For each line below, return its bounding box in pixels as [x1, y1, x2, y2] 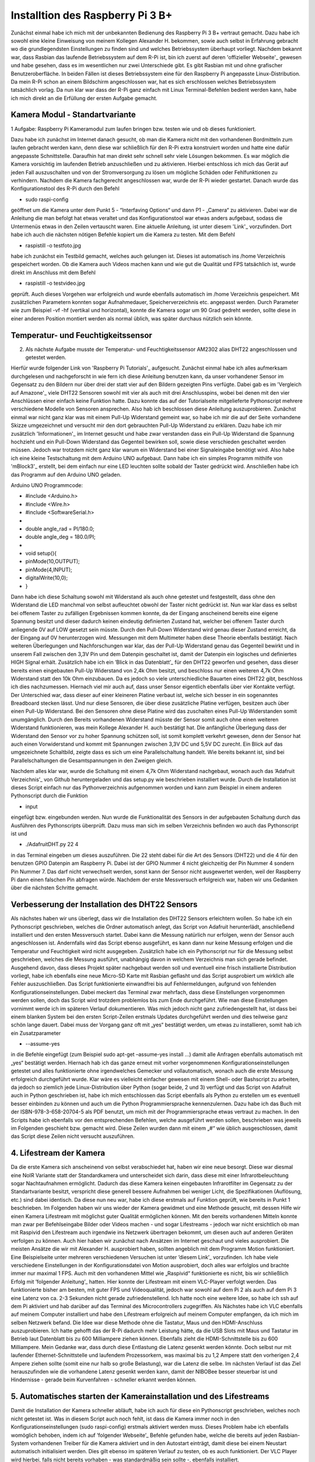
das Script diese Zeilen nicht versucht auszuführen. [10, 1133, 135, 1140]
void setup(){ [25, 550, 57, 557]
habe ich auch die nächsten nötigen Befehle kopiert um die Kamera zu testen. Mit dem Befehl [10, 231, 236, 238]
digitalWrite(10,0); [25, 574, 68, 581]
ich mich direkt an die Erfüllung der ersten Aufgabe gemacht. [10, 94, 157, 102]
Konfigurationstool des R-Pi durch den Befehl [10, 185, 120, 192]
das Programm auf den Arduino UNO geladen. [10, 471, 122, 478]
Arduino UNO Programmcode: [10, 481, 83, 488]
